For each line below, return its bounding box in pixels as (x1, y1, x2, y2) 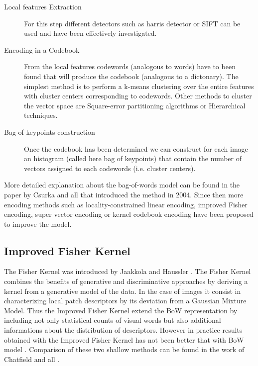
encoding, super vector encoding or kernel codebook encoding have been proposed (4, 209, 254, 219)
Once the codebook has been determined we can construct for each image (24, 143, 248, 154)
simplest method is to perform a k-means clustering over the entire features (24, 81, 254, 91)
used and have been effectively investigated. (24, 28, 157, 38)
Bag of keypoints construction (4, 126, 95, 137)
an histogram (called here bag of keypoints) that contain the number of (24, 153, 242, 164)
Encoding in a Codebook (4, 44, 80, 55)
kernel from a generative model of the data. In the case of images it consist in (4, 285, 241, 296)
